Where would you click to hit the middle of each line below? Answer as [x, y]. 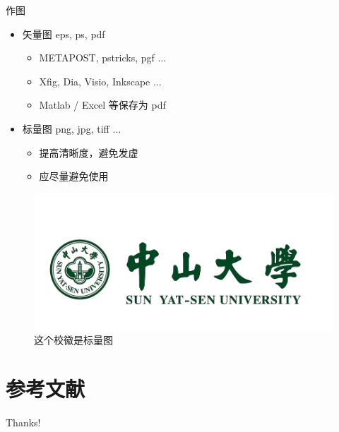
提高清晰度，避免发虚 [89, 152]
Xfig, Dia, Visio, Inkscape [95, 81]
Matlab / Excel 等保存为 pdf [102, 105]
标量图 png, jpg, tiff [66, 128]
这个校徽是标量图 [73, 340]
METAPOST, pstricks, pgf [97, 58]
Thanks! [23, 422]
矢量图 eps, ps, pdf [64, 34]
